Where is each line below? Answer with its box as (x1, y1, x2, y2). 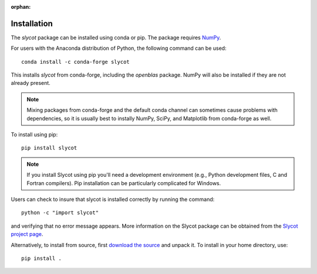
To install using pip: (11, 131, 58, 138)
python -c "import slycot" (21, 210, 99, 216)
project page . (11, 231, 43, 238)
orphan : (11, 4, 31, 10)
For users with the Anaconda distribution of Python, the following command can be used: (11, 44, 227, 52)
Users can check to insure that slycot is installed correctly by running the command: (11, 196, 215, 203)
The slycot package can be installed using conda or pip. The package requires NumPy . (11, 34, 221, 41)
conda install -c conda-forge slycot (21, 59, 130, 65)
